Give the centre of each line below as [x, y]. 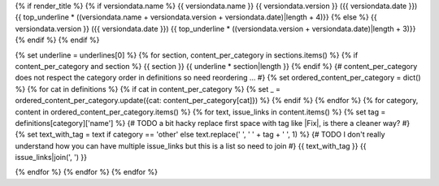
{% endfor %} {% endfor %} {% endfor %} [87, 172]
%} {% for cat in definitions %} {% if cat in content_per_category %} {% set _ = [148, 89]
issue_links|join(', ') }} [51, 158]
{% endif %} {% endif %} [57, 40]
